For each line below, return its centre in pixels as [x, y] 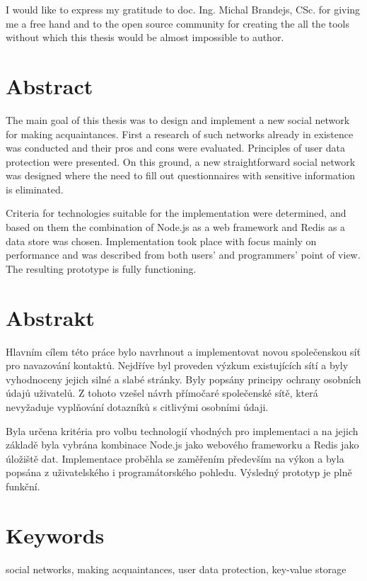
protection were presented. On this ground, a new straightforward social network [181, 161]
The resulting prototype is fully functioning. [101, 268]
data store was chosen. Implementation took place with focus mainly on [161, 241]
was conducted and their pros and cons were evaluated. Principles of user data [175, 148]
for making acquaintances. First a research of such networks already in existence [180, 134]
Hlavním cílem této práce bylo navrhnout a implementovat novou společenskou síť [183, 351]
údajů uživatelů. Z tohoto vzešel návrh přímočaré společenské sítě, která [162, 393]
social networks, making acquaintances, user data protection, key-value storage [176, 569]
